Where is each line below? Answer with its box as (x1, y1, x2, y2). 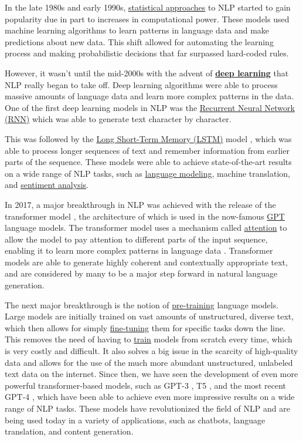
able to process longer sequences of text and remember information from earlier (5, 144, 290, 156)
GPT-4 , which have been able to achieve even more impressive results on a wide (5, 390, 295, 403)
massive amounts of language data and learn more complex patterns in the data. (5, 90, 294, 102)
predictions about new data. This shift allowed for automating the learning (5, 35, 274, 48)
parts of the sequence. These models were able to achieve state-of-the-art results (5, 156, 292, 168)
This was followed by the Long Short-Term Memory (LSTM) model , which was (5, 132, 292, 144)
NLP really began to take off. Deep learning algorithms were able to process (5, 78, 278, 90)
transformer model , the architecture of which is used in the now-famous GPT (5, 210, 285, 222)
